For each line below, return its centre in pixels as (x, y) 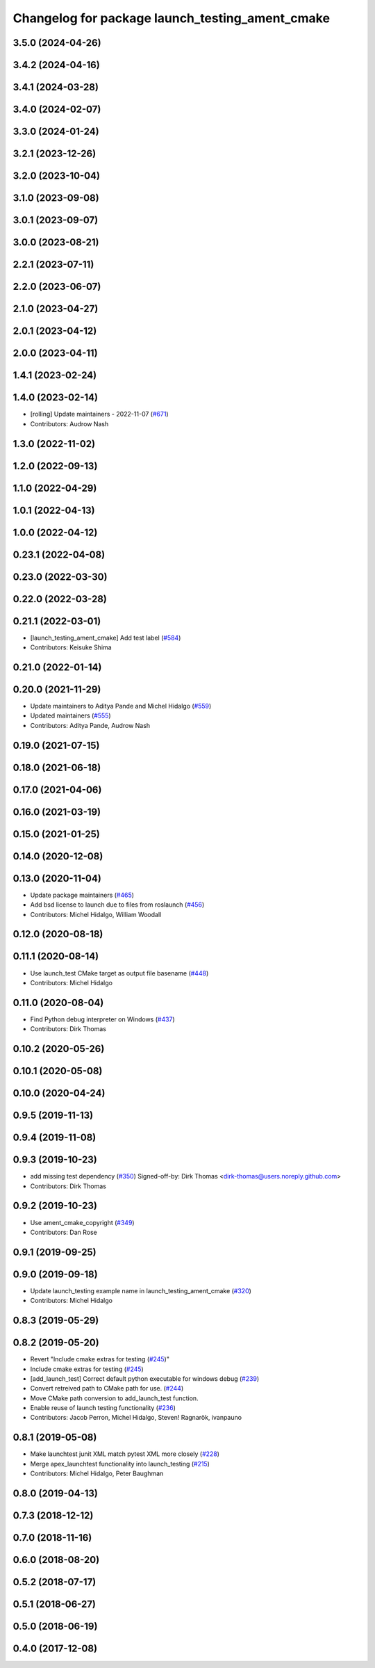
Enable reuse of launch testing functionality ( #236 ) (103, 1408)
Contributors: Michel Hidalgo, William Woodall (96, 914)
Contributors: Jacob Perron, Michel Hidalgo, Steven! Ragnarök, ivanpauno (136, 1418)
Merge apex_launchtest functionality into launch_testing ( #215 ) (120, 1464)
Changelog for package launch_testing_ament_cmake (171, 18)
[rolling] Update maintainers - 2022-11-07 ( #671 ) (100, 414)
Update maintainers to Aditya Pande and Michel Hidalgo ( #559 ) (121, 706)
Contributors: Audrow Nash (69, 423)
